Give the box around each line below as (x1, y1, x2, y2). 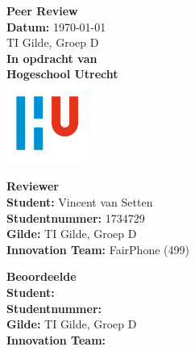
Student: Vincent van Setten (6, 193, 153, 210)
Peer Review (6, 2, 78, 19)
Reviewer (6, 178, 60, 194)
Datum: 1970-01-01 (6, 18, 106, 35)
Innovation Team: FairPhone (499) (6, 240, 189, 257)
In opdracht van (6, 49, 97, 66)
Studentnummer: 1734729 (6, 209, 145, 226)
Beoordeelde (6, 268, 77, 285)
